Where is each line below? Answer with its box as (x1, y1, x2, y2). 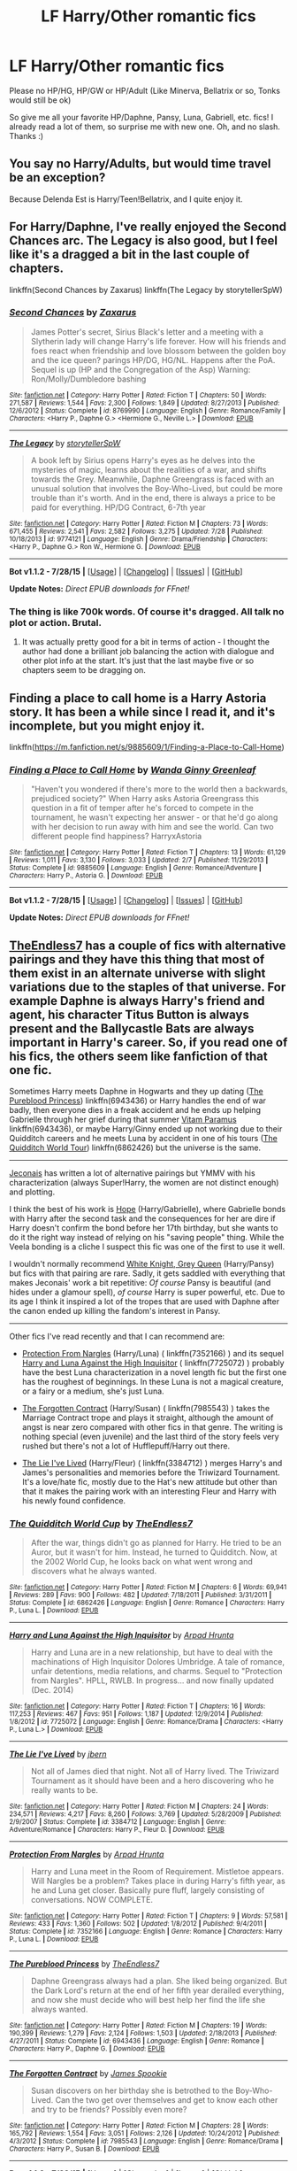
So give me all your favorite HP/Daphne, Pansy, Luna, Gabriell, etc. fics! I (9, 112, 274, 122)
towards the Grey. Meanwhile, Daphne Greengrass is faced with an (30, 474, 275, 484)
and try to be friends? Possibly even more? (30, 2105, 187, 2115)
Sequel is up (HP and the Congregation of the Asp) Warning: (30, 364, 251, 375)
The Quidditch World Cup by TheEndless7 (9, 1518, 193, 1529)
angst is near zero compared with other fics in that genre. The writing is (21, 1422, 284, 1433)
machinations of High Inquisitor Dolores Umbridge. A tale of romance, (30, 1657, 286, 1667)
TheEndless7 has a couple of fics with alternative (9, 938, 286, 953)
